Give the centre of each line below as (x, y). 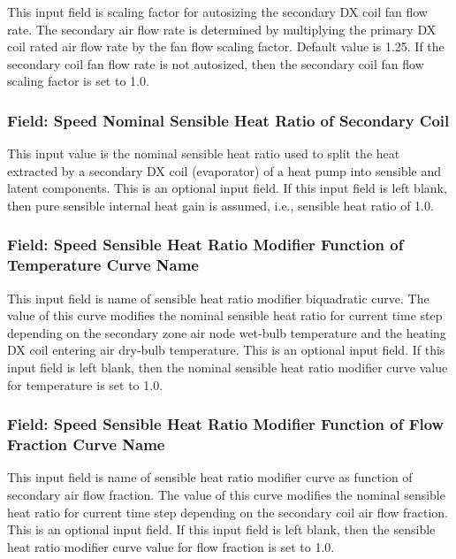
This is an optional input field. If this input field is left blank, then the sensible (221, 529)
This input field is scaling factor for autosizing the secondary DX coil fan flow (217, 11)
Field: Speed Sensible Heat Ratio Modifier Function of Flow (226, 424)
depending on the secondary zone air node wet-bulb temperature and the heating (227, 332)
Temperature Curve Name (103, 265)
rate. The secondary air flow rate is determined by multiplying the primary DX (222, 29)
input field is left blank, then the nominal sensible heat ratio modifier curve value (228, 368)
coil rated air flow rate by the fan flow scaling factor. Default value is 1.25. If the (226, 46)
